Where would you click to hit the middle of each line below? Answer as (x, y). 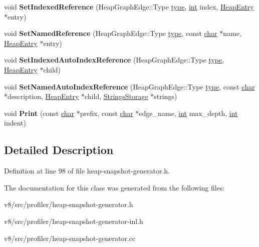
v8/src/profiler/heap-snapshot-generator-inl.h (74, 221)
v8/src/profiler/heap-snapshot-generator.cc (70, 238)
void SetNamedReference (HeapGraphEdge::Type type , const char (111, 33)
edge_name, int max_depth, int (188, 113)
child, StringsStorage (116, 96)
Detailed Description (59, 150)
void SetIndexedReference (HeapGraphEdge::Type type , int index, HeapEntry (129, 6)
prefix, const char (106, 113)
